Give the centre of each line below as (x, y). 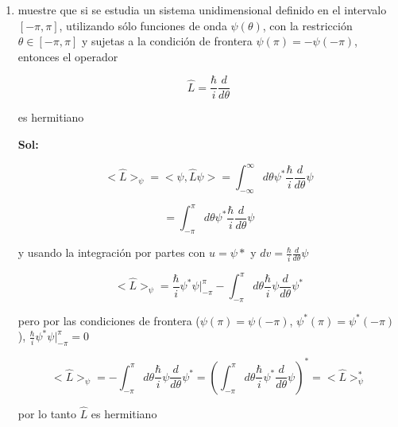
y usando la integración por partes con (112, 252)
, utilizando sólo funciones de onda (143, 25)
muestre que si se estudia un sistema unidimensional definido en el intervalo (202, 10)
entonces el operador (68, 56)
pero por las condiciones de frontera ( (109, 320)
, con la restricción (307, 25)
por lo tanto (47, 413)
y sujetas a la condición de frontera (167, 41)
